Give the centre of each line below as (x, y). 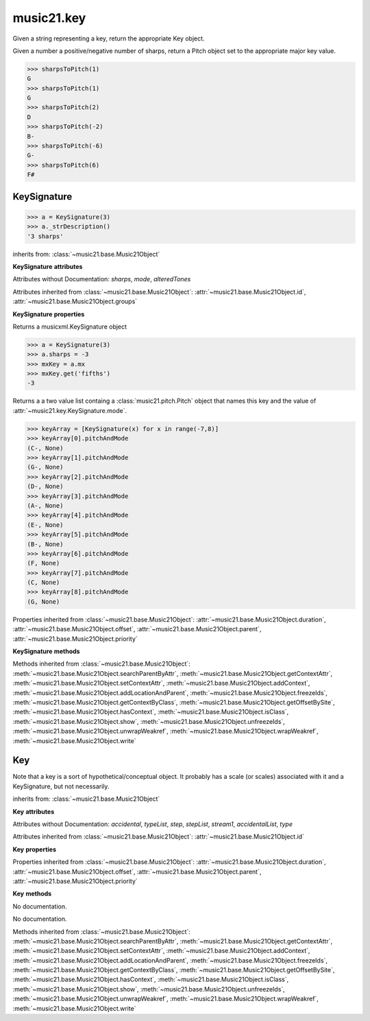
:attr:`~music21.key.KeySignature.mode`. (70, 410)
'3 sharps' (45, 236)
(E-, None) (45, 525)
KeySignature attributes (48, 266)
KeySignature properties (49, 314)
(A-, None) (45, 505)
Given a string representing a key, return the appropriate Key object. (109, 38)
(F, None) (44, 563)
